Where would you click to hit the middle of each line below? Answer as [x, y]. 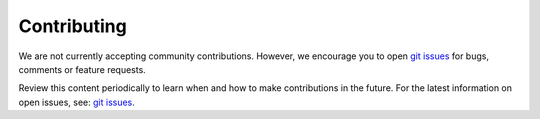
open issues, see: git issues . [76, 102]
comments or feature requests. [82, 69]
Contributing [72, 26]
